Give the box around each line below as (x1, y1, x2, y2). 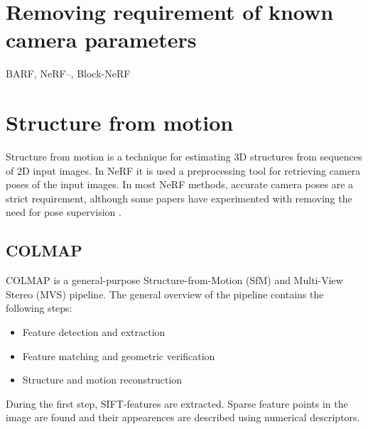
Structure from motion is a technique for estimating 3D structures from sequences (6, 149, 362, 164)
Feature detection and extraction (22, 324, 166, 339)
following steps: (6, 300, 72, 315)
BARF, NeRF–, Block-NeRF (6, 66, 131, 81)
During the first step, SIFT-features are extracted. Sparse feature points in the (6, 396, 348, 411)
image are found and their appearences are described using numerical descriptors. (6, 410, 360, 425)
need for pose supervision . (6, 205, 121, 219)
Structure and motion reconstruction (22, 372, 183, 387)
